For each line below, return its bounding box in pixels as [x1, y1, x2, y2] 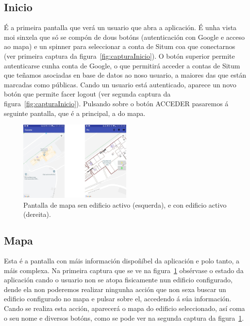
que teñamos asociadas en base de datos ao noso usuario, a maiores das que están [4, 70, 246, 80]
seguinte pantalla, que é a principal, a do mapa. [4, 108, 146, 118]
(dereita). [23, 209, 51, 219]
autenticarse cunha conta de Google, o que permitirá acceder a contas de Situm [4, 60, 240, 70]
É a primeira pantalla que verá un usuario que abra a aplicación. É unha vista [4, 22, 237, 33]
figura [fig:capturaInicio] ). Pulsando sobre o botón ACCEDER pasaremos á [4, 98, 229, 108]
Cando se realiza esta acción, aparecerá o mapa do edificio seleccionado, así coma [4, 303, 245, 313]
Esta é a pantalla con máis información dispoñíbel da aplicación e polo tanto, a [4, 256, 240, 266]
